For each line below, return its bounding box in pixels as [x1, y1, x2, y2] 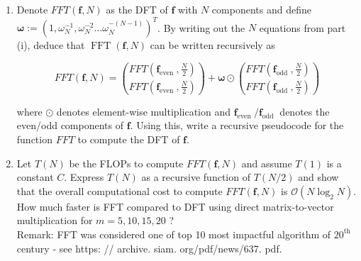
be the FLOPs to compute [69, 155, 184, 170]
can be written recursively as [150, 38, 275, 52]
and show [298, 170, 339, 184]
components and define [211, 2, 311, 16]
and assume [241, 155, 292, 170]
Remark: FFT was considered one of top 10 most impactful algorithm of [16, 226, 331, 241]
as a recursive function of [141, 170, 250, 184]
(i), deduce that [16, 38, 85, 52]
